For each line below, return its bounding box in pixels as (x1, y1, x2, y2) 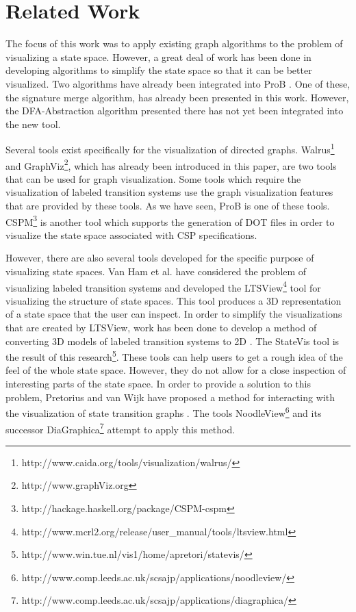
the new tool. (5, 116, 61, 131)
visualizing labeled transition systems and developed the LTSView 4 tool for (5, 278, 321, 294)
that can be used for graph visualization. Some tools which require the (5, 171, 301, 186)
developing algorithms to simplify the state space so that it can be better (5, 63, 312, 77)
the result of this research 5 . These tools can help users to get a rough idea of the (5, 348, 343, 364)
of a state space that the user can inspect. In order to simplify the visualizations (5, 307, 342, 321)
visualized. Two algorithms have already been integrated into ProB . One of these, (5, 76, 351, 90)
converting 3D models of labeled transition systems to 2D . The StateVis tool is (5, 333, 340, 348)
